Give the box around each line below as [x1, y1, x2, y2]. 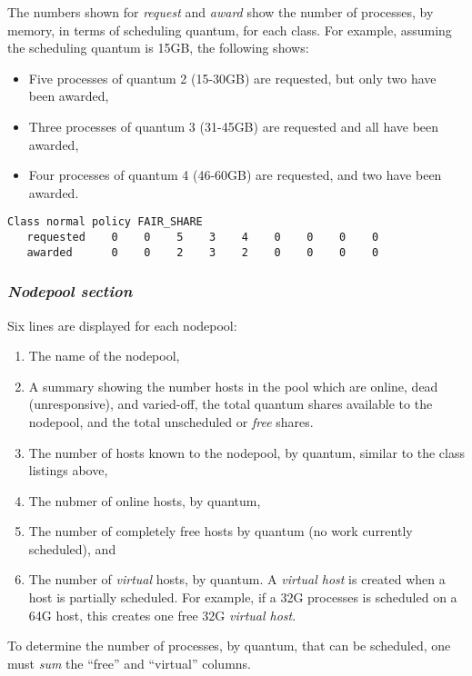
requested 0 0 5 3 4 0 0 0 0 [26, 231, 379, 244]
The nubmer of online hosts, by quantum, [28, 491, 261, 510]
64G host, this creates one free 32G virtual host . [28, 605, 296, 624]
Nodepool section [7, 280, 133, 303]
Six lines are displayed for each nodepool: [7, 315, 237, 334]
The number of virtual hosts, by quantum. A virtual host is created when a [28, 570, 446, 589]
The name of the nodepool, [28, 346, 180, 365]
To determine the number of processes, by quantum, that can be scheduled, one [7, 636, 451, 655]
